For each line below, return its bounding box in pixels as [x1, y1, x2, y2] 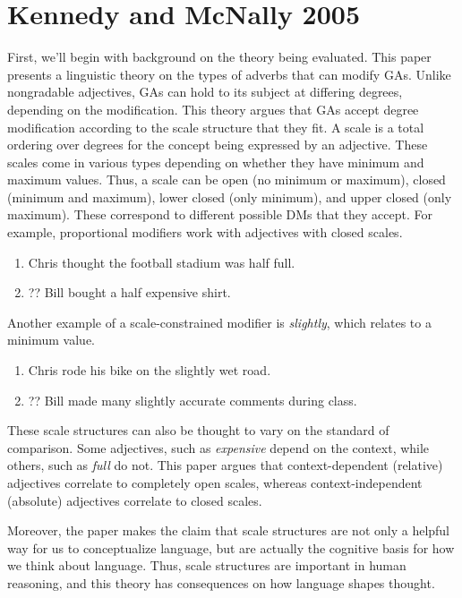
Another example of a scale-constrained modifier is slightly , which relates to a [7, 312, 432, 331]
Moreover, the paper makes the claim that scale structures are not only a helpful [7, 521, 450, 540]
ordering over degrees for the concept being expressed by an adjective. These [7, 135, 428, 154]
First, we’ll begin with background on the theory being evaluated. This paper [7, 47, 432, 66]
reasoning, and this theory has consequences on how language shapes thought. [7, 573, 435, 592]
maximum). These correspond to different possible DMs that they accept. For [7, 205, 432, 224]
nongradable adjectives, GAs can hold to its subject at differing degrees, [7, 82, 403, 101]
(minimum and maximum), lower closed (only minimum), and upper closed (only [7, 187, 452, 206]
